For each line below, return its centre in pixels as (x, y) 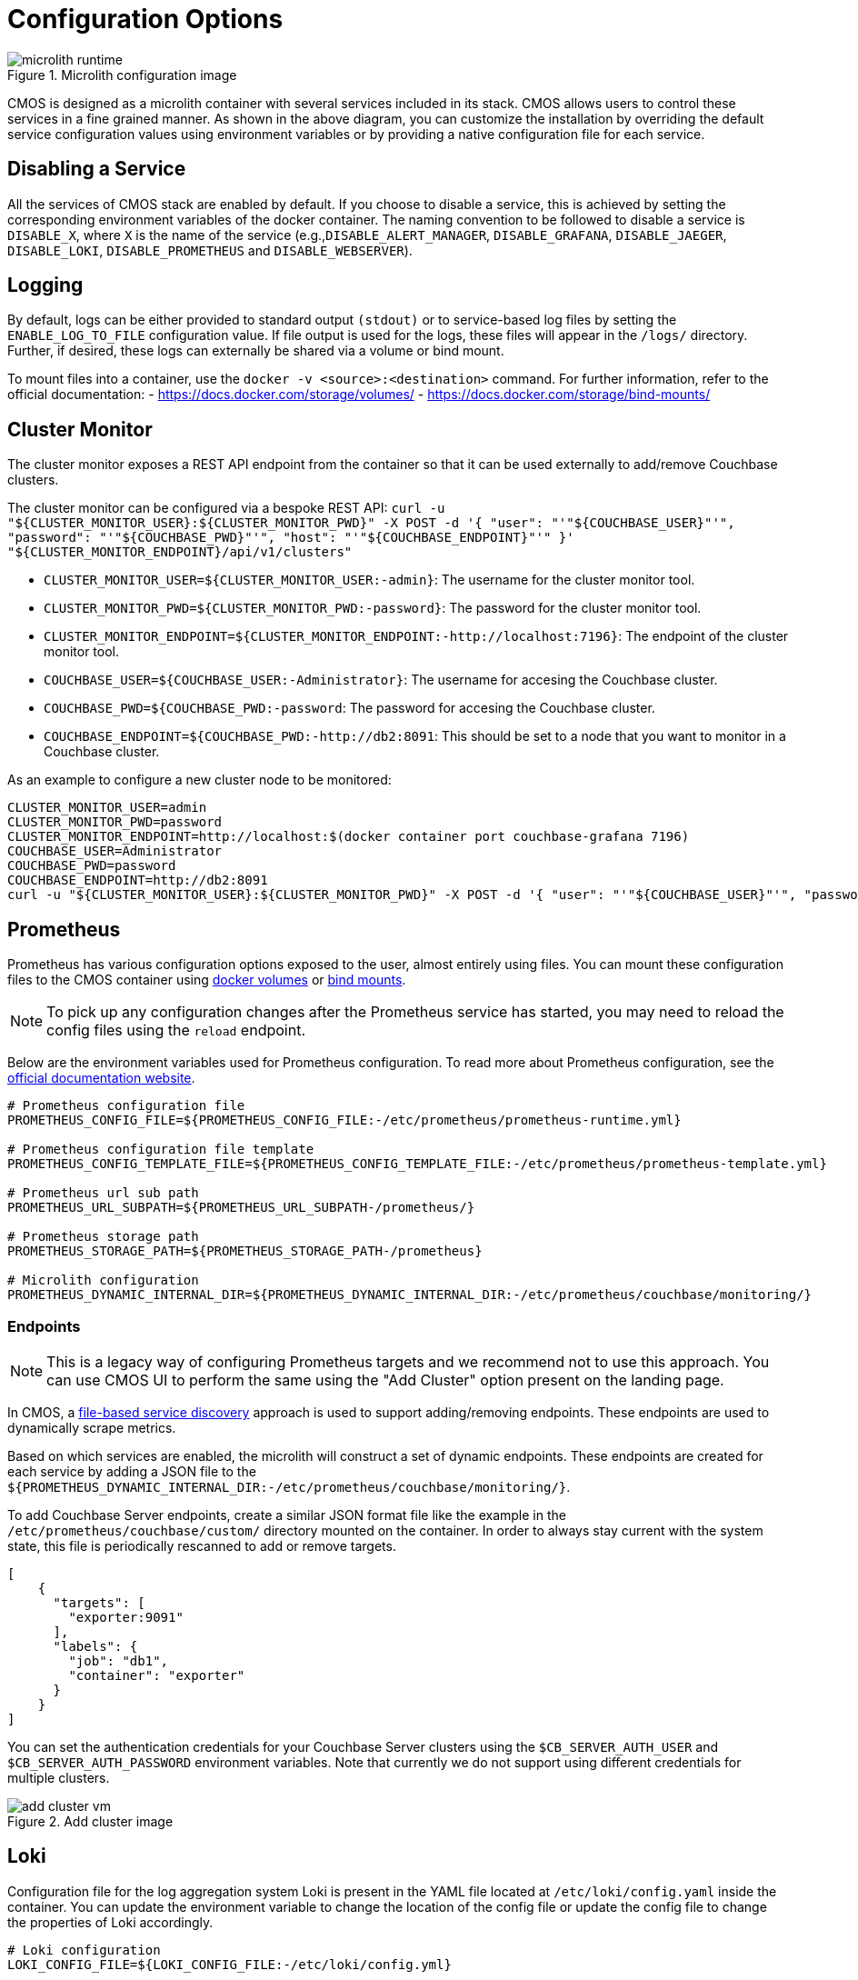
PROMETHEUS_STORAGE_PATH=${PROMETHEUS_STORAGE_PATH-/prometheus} (245, 1251)
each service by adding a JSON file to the (132, 1471)
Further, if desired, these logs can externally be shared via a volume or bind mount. (256, 351)
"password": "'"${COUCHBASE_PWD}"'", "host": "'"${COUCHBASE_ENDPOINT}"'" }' (291, 538)
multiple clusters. (59, 1777)
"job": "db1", (119, 1660)
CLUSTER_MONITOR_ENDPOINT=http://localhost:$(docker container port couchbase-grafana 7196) (349, 837)
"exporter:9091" (126, 1617)
